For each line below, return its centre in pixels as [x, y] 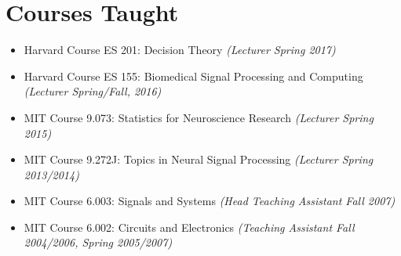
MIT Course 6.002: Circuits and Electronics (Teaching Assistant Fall [189, 227]
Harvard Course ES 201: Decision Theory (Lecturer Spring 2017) [180, 50]
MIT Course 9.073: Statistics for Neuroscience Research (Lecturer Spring [199, 117]
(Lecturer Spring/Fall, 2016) [93, 91]
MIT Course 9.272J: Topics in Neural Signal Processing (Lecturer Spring [199, 159]
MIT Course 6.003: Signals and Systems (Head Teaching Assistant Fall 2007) [210, 201]
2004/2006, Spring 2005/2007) [98, 242]
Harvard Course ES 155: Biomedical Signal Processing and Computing [193, 76]
